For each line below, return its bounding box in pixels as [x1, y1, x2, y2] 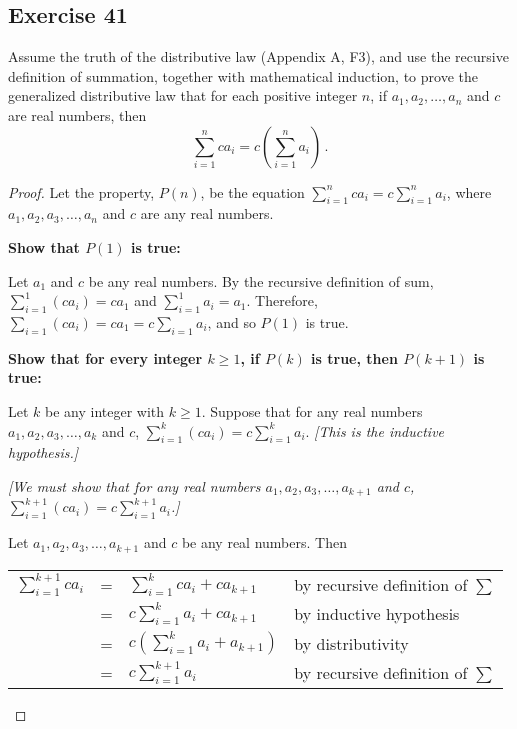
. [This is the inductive [305, 420, 445, 441]
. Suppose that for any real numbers [201, 400, 423, 421]
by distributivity [294, 631, 409, 655]
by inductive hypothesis [294, 601, 460, 625]
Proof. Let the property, [8, 181, 155, 202]
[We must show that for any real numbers [8, 475, 261, 496]
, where [446, 181, 492, 202]
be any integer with [45, 400, 165, 421]
